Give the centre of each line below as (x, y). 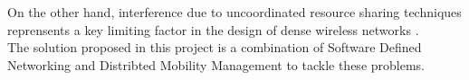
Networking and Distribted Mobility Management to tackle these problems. (216, 64)
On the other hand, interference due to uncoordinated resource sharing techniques (234, 12)
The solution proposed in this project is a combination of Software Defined (215, 47)
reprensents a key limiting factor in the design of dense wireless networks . (213, 29)
